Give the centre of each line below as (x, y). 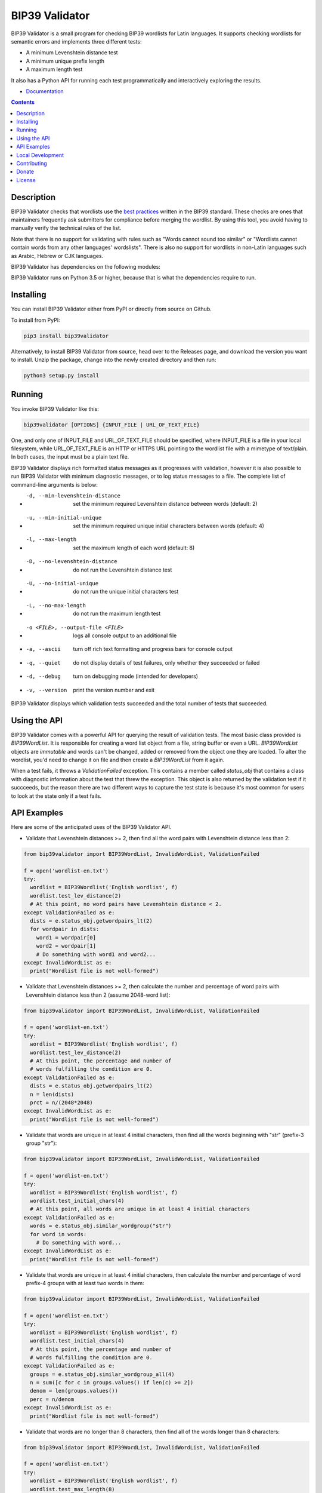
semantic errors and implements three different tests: (76, 41)
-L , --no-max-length (56, 605)
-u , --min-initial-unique (64, 517)
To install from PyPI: (35, 320)
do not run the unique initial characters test (126, 592)
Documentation (45, 91)
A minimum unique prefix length (65, 61)
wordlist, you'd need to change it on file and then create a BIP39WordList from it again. (118, 760)
